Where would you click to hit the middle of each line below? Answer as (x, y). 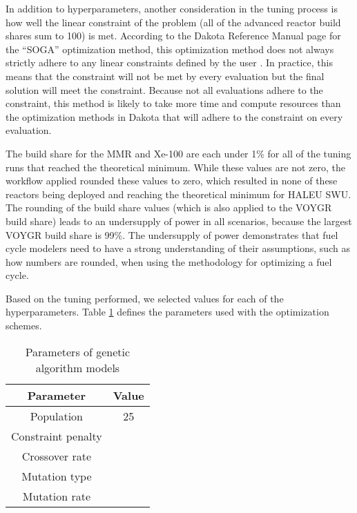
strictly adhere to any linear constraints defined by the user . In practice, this (169, 62)
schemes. (24, 326)
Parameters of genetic (78, 351)
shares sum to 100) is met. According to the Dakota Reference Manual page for (173, 36)
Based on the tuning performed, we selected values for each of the (145, 298)
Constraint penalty (57, 436)
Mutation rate (56, 496)
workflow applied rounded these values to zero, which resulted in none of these (172, 181)
